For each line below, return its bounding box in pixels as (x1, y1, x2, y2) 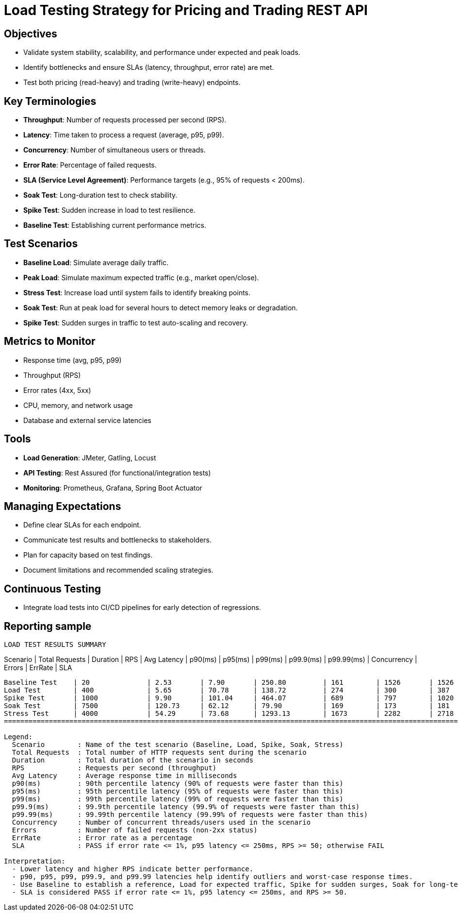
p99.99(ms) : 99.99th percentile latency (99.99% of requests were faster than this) (12, 811, 368, 819)
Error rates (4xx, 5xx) (23, 386, 91, 394)
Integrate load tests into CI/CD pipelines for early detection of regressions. (23, 603, 261, 612)
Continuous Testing (4, 582, 101, 595)
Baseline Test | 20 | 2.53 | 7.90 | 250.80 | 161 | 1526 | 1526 (4, 678, 454, 687)
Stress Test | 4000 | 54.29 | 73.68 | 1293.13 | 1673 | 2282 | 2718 (4, 710, 454, 718)
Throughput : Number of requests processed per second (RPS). (23, 116, 227, 124)
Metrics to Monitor (4, 335, 96, 348)
